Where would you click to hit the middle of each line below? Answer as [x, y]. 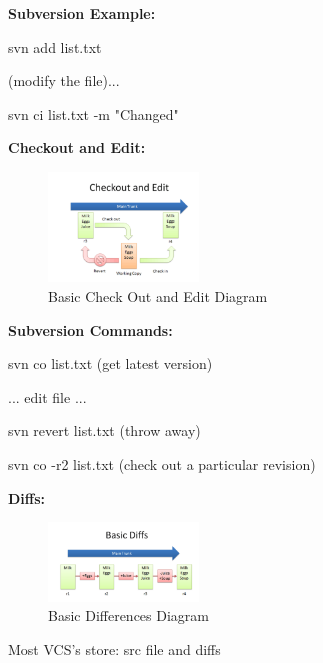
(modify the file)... [64, 80]
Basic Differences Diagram [128, 615]
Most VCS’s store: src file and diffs [114, 648]
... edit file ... [47, 396]
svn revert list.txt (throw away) [104, 430]
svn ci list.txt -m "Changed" [93, 113]
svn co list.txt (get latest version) [110, 363]
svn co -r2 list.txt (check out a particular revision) [162, 463]
